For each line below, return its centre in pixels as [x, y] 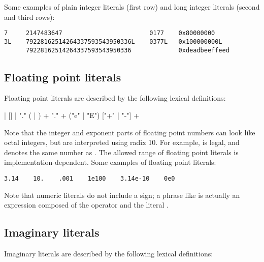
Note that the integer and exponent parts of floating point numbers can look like [130, 132]
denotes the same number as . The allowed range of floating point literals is [121, 152]
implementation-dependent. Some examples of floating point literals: [110, 162]
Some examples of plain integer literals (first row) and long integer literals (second [132, 7]
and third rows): [29, 17]
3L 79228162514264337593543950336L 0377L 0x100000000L [113, 41]
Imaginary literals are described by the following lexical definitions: [109, 253]
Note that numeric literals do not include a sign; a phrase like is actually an [122, 195]
